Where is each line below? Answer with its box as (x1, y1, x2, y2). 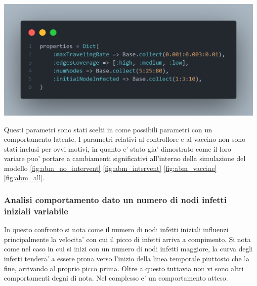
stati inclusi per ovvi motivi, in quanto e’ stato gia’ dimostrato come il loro (4, 143, 231, 154)
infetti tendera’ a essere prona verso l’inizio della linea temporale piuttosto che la (4, 253, 250, 263)
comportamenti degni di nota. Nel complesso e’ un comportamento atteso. (4, 273, 228, 283)
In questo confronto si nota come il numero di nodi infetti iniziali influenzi (4, 224, 229, 235)
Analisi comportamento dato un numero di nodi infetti (4, 193, 227, 205)
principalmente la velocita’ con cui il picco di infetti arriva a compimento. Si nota (4, 234, 251, 244)
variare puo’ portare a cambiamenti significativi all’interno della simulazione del (4, 153, 246, 163)
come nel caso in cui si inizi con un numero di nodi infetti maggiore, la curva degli (4, 244, 253, 254)
